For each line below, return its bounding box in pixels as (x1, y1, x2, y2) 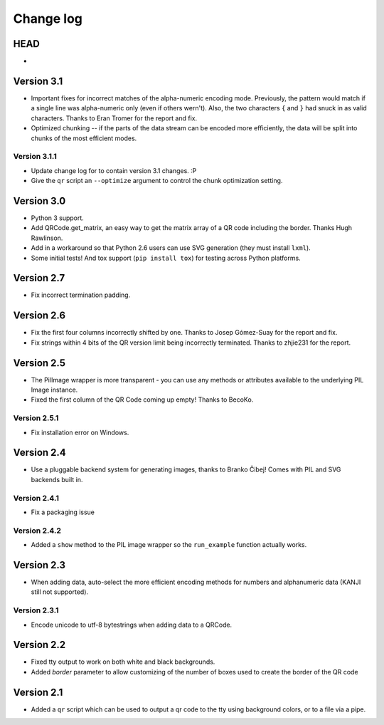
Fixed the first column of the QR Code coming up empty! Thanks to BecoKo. (31, 395, 254, 404)
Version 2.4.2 (13, 526, 62, 536)
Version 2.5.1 (13, 413, 59, 423)
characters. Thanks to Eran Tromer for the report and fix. (31, 114, 198, 122)
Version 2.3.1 (13, 605, 59, 615)
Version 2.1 (13, 686, 63, 698)
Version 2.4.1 (13, 493, 60, 503)
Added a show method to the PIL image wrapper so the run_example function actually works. (31, 541, 307, 549)
